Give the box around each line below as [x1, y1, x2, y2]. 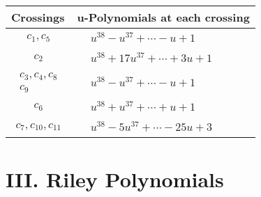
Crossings [11, 9, 65, 25]
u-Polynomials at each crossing [77, 9, 250, 25]
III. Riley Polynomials [6, 164, 224, 193]
